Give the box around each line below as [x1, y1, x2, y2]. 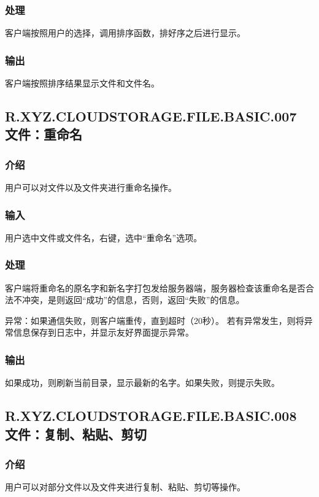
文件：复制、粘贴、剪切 [5, 424, 147, 443]
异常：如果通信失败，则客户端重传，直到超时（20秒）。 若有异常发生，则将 [5, 314, 304, 326]
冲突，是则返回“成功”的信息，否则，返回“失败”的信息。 [21, 293, 245, 306]
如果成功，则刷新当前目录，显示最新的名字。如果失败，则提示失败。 [5, 376, 280, 389]
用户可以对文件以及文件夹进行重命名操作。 [5, 181, 177, 194]
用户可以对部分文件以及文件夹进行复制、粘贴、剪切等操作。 [5, 480, 245, 493]
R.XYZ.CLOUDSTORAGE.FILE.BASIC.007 [5, 107, 297, 126]
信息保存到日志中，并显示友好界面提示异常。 [13, 326, 194, 339]
